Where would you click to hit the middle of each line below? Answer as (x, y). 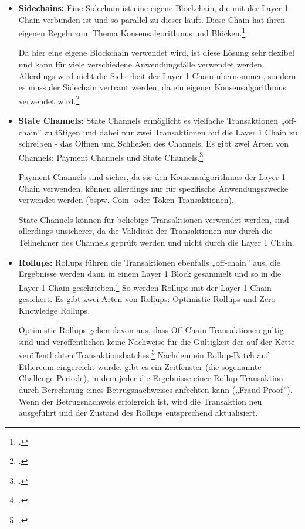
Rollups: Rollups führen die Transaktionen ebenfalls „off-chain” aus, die (149, 262)
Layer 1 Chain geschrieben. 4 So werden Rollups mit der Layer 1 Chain (145, 286)
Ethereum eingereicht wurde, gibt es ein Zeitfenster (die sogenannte (140, 366)
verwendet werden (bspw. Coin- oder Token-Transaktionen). (126, 200)
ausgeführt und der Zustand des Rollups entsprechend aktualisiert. (138, 413)
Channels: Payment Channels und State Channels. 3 (111, 156)
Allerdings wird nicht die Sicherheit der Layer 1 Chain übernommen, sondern (157, 75)
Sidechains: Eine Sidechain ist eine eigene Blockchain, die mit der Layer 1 (153, 8)
